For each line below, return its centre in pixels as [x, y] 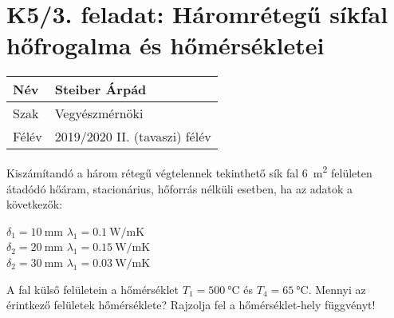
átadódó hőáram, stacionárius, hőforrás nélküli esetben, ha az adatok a [180, 188]
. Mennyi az [337, 289]
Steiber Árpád [100, 89]
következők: [34, 204]
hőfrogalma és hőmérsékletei [165, 45]
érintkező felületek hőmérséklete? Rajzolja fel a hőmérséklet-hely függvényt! [191, 305]
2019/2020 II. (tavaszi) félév [133, 137]
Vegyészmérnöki [99, 113]
